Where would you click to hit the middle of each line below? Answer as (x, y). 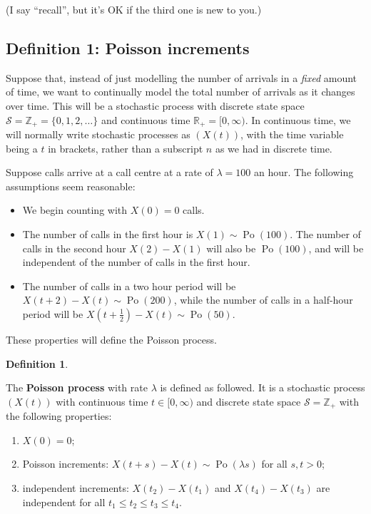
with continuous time (102, 401)
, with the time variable (292, 134)
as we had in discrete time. (274, 148)
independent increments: (76, 487)
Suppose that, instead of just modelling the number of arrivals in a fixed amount (182, 77)
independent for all (64, 502)
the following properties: (59, 416)
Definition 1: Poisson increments (128, 47)
